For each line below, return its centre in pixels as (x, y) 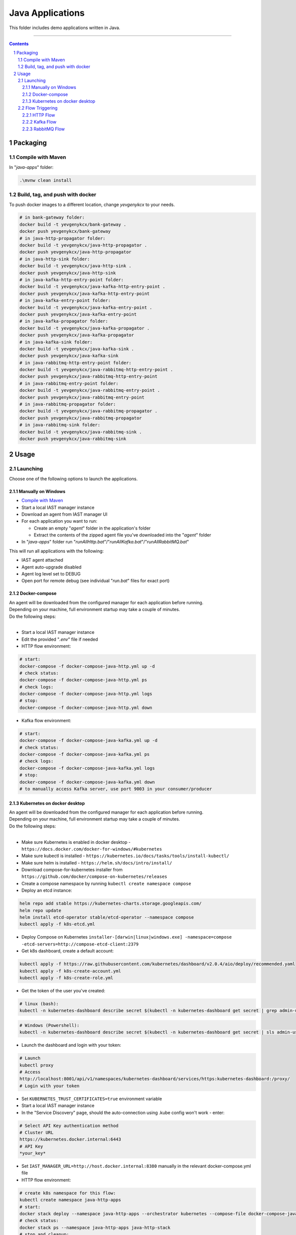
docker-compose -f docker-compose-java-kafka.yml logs (87, 768)
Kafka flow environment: (46, 720)
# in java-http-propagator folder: (62, 238)
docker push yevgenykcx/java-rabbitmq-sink (73, 439)
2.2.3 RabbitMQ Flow (44, 129)
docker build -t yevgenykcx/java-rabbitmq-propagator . (89, 411)
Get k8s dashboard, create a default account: (68, 951)
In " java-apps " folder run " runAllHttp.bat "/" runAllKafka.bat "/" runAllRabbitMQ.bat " (105, 542)
